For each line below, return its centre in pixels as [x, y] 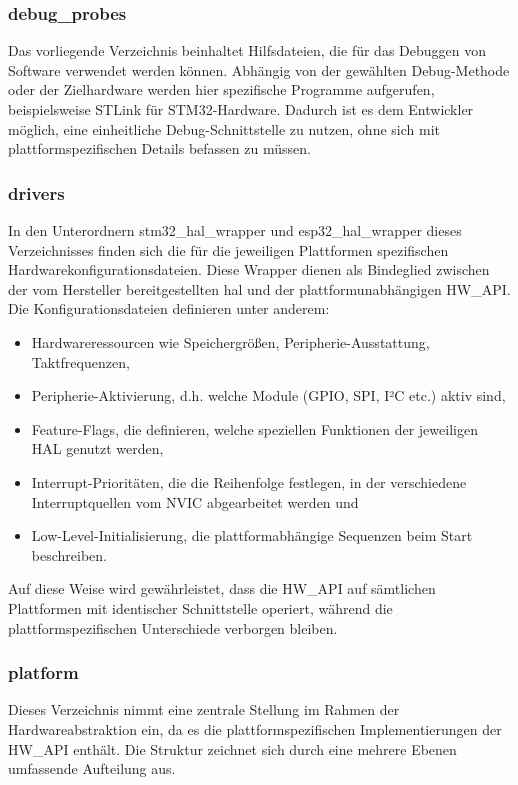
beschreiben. [69, 554]
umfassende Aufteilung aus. [92, 768]
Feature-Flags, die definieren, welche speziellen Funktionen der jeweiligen [254, 428]
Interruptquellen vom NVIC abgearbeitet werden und [195, 501]
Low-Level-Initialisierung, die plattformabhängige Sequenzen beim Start [252, 535]
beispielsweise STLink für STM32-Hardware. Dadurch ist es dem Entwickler [241, 109]
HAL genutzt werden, [97, 448]
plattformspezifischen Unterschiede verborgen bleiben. [173, 627]
